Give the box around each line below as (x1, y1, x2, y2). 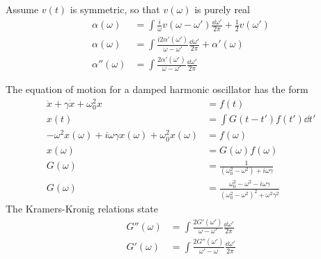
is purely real (194, 1, 251, 16)
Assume (6, 1, 39, 16)
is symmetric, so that (70, 1, 160, 16)
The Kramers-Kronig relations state (6, 201, 158, 216)
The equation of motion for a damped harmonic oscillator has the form (6, 82, 308, 97)
